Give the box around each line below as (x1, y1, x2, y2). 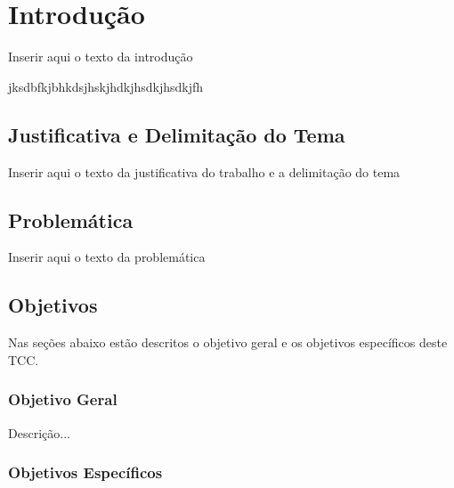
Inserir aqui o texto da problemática (8, 248, 206, 266)
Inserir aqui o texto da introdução (8, 47, 193, 66)
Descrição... (8, 423, 70, 442)
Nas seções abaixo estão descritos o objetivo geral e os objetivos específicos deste (8, 333, 448, 352)
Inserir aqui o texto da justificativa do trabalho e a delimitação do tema (8, 162, 401, 181)
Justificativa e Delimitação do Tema (8, 120, 345, 148)
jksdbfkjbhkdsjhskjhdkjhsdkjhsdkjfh (8, 77, 204, 95)
